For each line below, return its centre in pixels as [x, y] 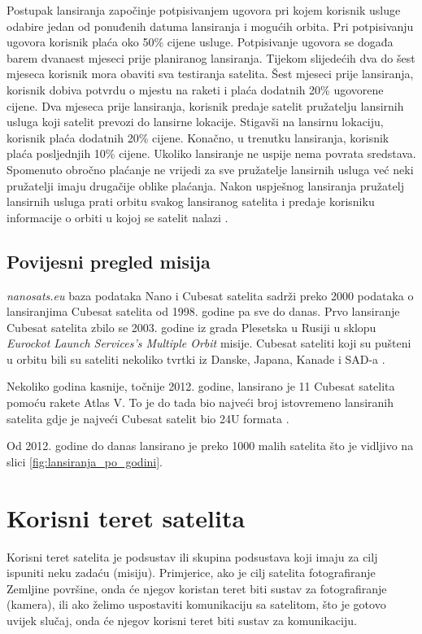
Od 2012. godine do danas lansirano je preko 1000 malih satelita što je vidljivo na [210, 446]
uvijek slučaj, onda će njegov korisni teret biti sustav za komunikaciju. [182, 620]
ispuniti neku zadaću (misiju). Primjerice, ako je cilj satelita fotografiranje [191, 573]
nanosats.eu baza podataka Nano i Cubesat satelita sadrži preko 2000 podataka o [210, 295]
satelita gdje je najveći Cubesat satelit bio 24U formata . [148, 418]
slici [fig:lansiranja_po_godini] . [85, 461]
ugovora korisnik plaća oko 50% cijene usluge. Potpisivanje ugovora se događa [200, 42]
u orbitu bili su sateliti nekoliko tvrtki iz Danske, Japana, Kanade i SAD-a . [196, 359]
